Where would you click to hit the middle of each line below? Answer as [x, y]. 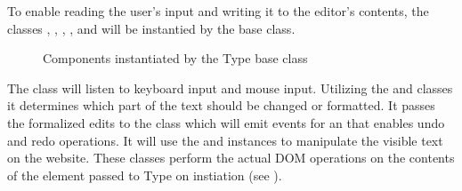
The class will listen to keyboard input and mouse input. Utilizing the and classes [230, 88]
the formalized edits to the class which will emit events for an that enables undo [226, 122]
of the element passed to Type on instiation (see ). [145, 175]
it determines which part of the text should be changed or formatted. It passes [221, 105]
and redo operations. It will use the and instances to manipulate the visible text [225, 140]
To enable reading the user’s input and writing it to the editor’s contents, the [218, 11]
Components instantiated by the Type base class [175, 58]
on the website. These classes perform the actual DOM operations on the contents [231, 158]
